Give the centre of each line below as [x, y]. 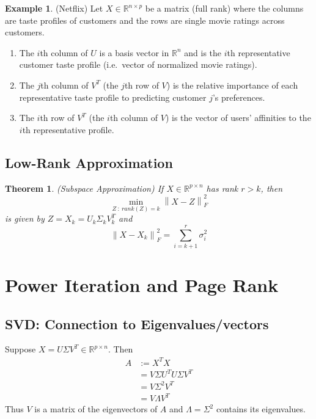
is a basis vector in [134, 52]
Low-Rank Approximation [89, 162]
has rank [222, 188]
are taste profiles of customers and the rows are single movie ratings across [145, 20]
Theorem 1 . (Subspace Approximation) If [84, 188]
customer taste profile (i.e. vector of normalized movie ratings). [138, 64]
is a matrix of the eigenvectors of [96, 409]
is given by [25, 218]
